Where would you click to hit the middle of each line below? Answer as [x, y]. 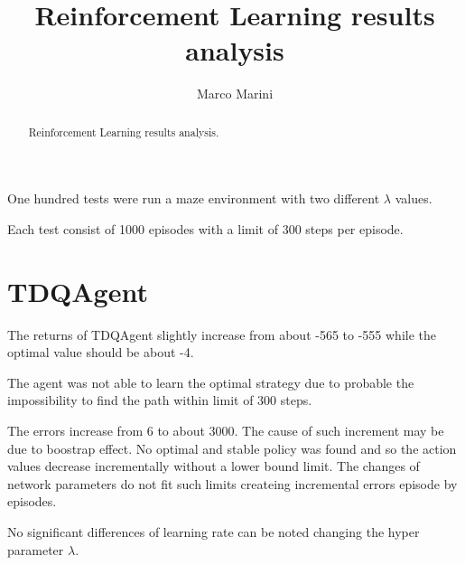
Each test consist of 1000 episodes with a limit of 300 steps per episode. [205, 228]
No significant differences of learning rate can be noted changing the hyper [214, 532]
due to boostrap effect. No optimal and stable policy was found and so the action [232, 448]
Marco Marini [235, 94]
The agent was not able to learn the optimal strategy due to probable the [211, 382]
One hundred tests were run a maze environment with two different [194, 198]
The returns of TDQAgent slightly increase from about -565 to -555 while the [222, 334]
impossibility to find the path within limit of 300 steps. [160, 400]
